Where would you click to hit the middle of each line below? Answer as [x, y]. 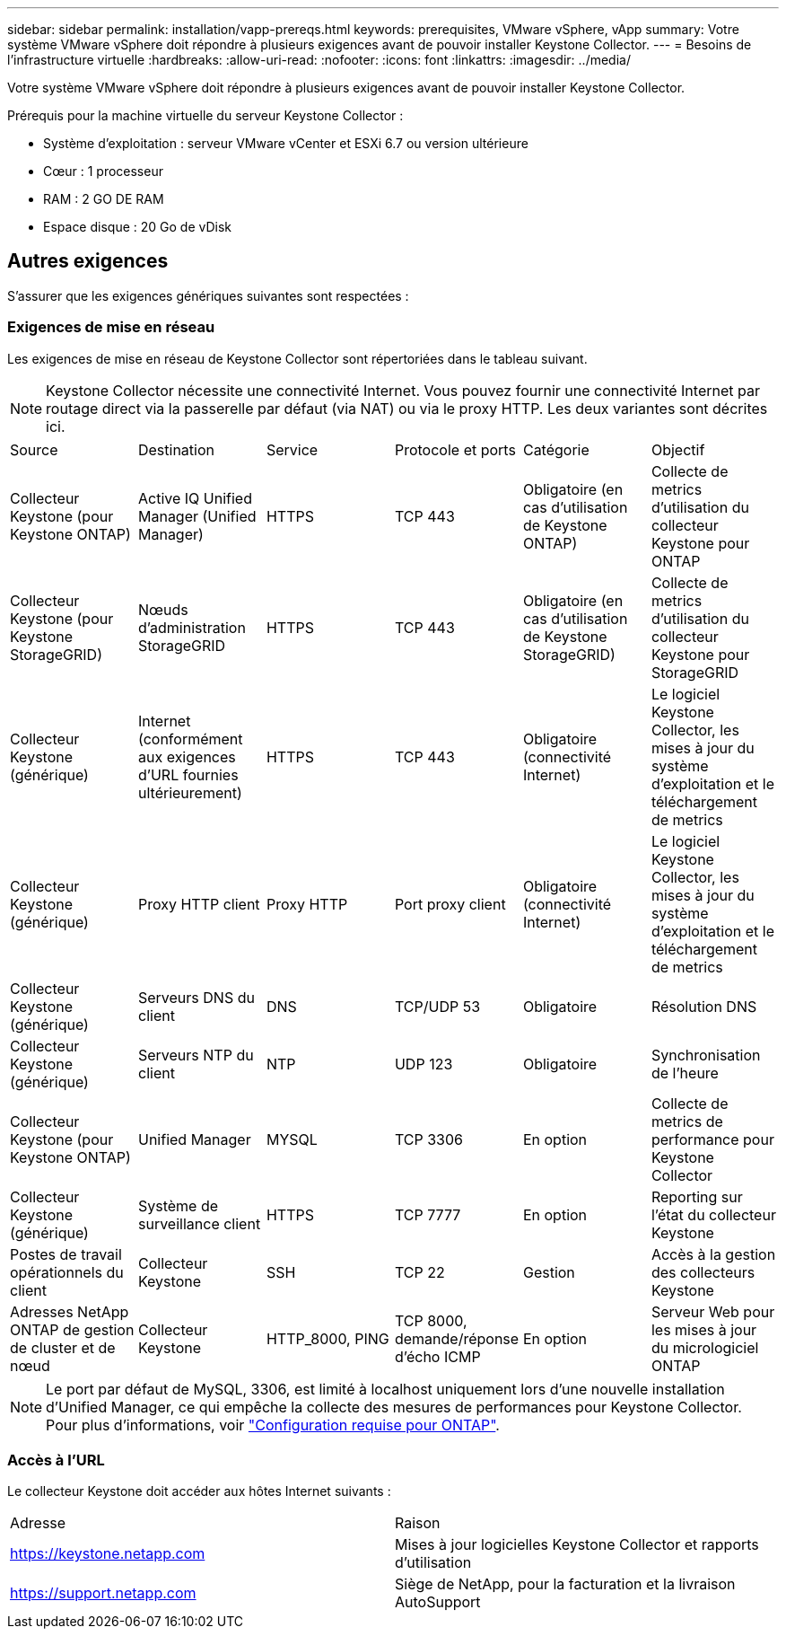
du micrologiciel [705, 1347]
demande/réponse [457, 1338]
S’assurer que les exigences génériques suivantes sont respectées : [208, 295]
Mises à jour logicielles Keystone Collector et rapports [577, 1545]
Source [34, 449]
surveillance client [199, 1223]
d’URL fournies [188, 774]
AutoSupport [438, 1602]
